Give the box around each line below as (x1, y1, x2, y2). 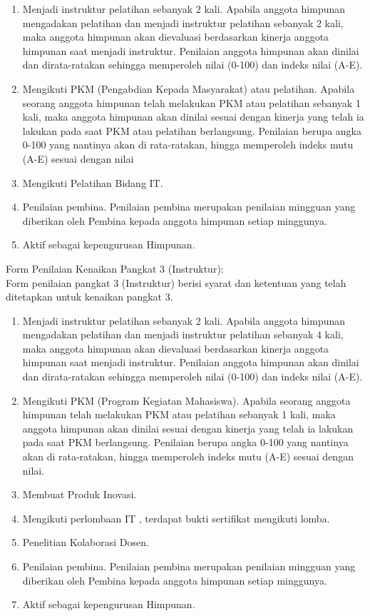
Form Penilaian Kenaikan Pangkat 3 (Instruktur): (6, 261, 224, 276)
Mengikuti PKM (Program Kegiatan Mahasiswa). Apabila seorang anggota (22, 393, 351, 408)
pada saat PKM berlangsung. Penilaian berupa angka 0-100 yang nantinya (22, 435, 349, 450)
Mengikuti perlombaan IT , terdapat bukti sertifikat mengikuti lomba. (22, 510, 330, 525)
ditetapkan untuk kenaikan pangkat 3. (6, 289, 173, 304)
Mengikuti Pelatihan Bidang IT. (22, 175, 163, 190)
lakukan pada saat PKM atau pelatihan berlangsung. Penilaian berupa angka (22, 123, 361, 138)
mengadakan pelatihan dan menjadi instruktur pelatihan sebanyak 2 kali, (22, 15, 344, 30)
